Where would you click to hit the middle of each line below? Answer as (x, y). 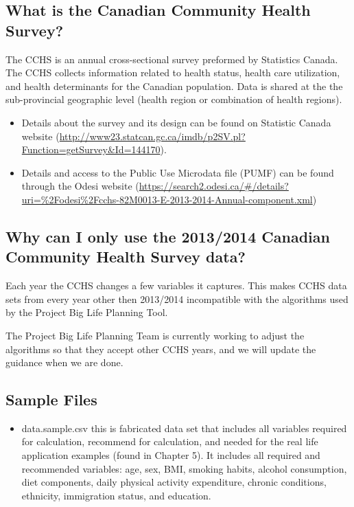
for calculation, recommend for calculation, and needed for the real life (170, 441)
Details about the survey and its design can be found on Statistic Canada (176, 122)
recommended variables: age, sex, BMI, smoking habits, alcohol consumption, (184, 468)
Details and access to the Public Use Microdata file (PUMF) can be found (178, 172)
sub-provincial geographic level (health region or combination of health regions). (174, 99)
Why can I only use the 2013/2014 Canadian (168, 236)
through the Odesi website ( (80, 186)
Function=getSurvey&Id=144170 (91, 149)
